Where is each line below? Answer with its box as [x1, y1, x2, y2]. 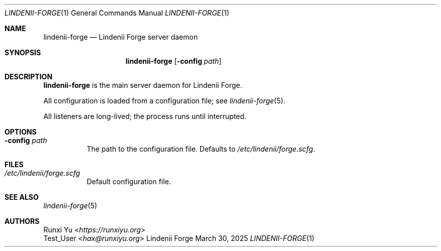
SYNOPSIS [5, 48, 41, 57]
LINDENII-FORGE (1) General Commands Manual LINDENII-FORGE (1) [5, 9, 229, 17]
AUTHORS [5, 217, 40, 225]
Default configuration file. [86, 177, 171, 186]
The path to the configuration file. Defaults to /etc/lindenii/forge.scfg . [86, 145, 315, 153]
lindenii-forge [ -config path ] [125, 57, 222, 65]
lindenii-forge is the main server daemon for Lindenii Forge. [43, 81, 242, 89]
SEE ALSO [5, 193, 39, 201]
